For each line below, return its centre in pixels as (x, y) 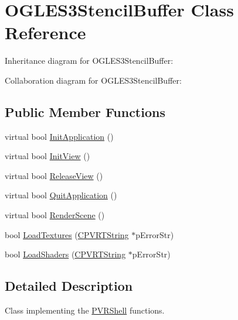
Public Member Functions (85, 111)
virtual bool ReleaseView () (54, 175)
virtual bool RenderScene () (55, 215)
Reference (45, 32)
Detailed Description (69, 286)
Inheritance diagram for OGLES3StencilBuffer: (89, 61)
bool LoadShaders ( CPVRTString (65, 254)
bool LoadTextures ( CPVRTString (67, 234)
